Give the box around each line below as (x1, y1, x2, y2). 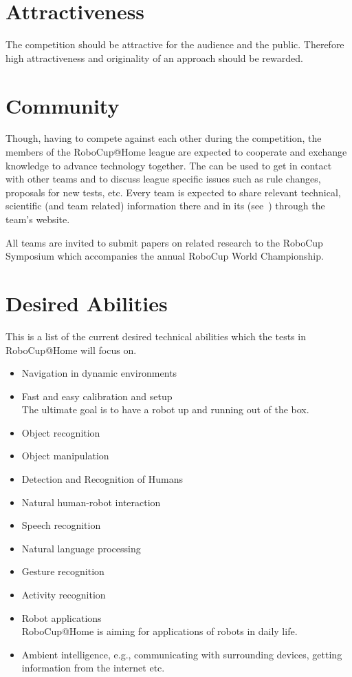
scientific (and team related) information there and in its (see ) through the (5, 198, 325, 213)
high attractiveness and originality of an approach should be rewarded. (5, 50, 303, 65)
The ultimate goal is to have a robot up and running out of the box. (21, 402, 309, 417)
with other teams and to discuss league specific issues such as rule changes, (5, 171, 321, 186)
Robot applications (21, 610, 102, 625)
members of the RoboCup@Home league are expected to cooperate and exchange (5, 145, 347, 159)
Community (5, 91, 120, 119)
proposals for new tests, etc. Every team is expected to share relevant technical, (5, 185, 341, 199)
